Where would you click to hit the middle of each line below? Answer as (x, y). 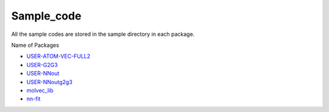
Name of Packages (35, 45)
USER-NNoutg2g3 (49, 82)
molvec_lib (40, 90)
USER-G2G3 (42, 65)
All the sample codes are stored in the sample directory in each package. (103, 34)
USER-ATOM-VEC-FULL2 (58, 56)
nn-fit (34, 99)
